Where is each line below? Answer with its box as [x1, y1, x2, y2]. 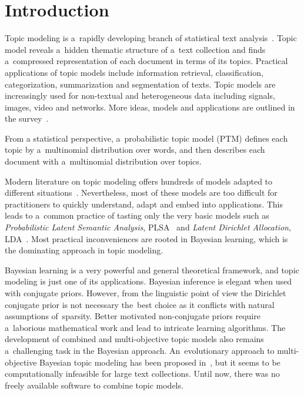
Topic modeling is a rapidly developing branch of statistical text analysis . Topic [5, 32, 297, 44]
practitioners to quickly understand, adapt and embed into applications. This [5, 197, 283, 210]
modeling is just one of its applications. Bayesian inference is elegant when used [5, 275, 292, 287]
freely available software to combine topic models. [5, 379, 183, 391]
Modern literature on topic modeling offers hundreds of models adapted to [5, 175, 273, 187]
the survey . [5, 112, 49, 125]
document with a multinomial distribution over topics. [5, 155, 202, 168]
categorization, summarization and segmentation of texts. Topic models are [5, 78, 276, 90]
